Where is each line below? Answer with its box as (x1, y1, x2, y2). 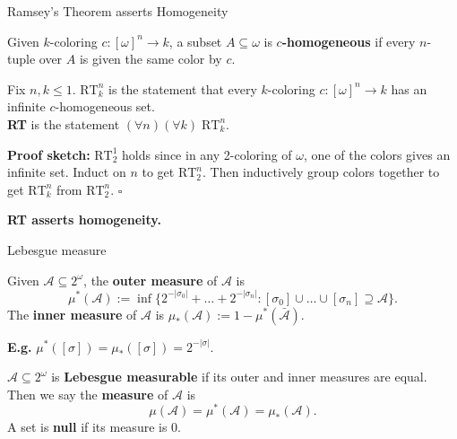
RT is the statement (7, 114, 120, 133)
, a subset (168, 31, 222, 50)
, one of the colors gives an (304, 145, 451, 163)
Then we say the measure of (7, 384, 168, 403)
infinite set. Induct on (7, 162, 126, 181)
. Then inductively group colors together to (202, 162, 440, 181)
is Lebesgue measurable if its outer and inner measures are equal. (51, 367, 427, 386)
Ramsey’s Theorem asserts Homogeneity (7, 2, 228, 20)
